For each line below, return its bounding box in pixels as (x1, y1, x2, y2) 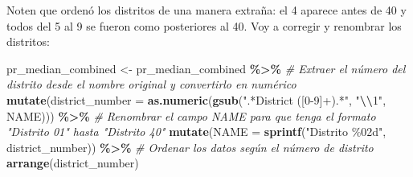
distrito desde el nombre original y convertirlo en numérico (6, 76, 296, 93)
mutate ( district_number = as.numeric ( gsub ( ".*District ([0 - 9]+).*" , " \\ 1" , (6, 91, 386, 108)
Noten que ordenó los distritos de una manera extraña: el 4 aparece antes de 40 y (6, 2, 407, 18)
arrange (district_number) (6, 154, 139, 171)
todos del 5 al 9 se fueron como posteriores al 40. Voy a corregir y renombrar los (6, 17, 402, 34)
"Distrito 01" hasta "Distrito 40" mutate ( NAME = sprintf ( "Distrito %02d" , (6, 123, 386, 140)
